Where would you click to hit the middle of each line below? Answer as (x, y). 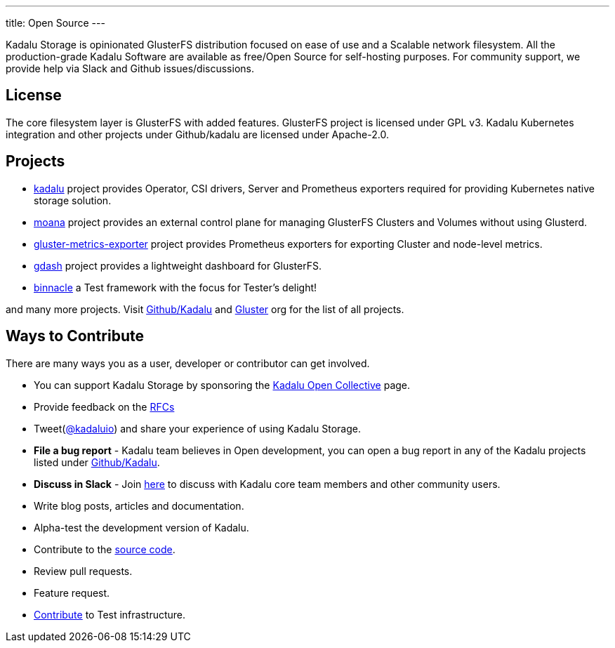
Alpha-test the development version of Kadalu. (141, 527)
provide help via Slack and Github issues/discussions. (130, 68)
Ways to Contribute (75, 336)
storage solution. (73, 200)
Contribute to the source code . (105, 549)
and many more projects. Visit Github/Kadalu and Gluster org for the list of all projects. (205, 309)
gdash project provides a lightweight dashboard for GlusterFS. (178, 265)
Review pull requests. (83, 571)
